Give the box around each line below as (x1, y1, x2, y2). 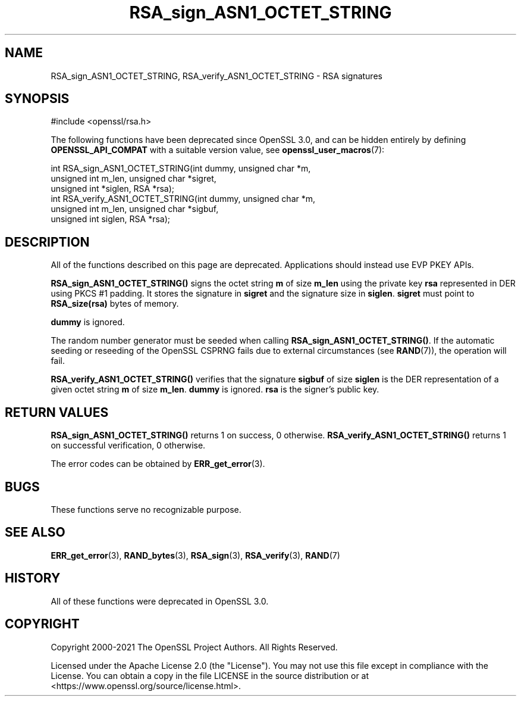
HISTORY (5, 571, 61, 586)
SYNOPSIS (5, 91, 70, 107)
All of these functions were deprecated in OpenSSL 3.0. (51, 596, 269, 606)
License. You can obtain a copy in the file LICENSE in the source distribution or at (51, 670, 369, 681)
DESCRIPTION (5, 234, 90, 250)
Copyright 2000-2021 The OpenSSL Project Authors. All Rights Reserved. (51, 641, 338, 652)
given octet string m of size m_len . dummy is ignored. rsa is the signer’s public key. (51, 384, 379, 395)
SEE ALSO (5, 525, 65, 540)
